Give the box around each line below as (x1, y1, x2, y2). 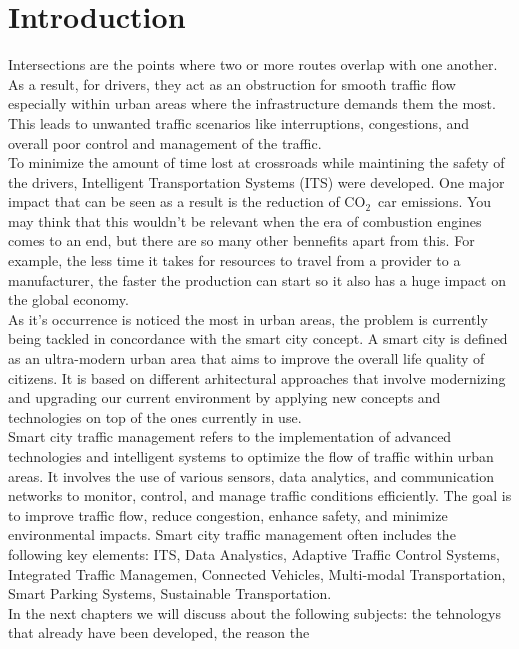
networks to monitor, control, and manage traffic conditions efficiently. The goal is (8, 485, 512, 506)
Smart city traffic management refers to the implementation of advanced (8, 426, 452, 447)
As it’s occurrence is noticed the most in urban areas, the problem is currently (8, 308, 488, 329)
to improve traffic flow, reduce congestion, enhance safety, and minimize (8, 504, 448, 525)
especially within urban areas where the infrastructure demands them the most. (8, 93, 496, 114)
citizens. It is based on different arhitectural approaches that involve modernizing (8, 367, 506, 388)
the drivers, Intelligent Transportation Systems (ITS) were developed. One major (8, 171, 505, 192)
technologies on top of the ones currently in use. (8, 406, 302, 427)
